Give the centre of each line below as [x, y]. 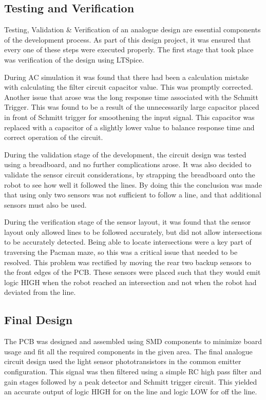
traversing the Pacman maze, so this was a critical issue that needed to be [121, 252]
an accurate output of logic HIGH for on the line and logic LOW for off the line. [131, 392]
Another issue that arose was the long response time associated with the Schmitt [131, 97]
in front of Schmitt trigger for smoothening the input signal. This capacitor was [129, 117]
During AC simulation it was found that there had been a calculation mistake [127, 77]
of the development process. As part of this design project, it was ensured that [128, 39]
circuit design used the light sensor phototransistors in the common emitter [123, 361]
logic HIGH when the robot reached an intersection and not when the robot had [130, 282]
